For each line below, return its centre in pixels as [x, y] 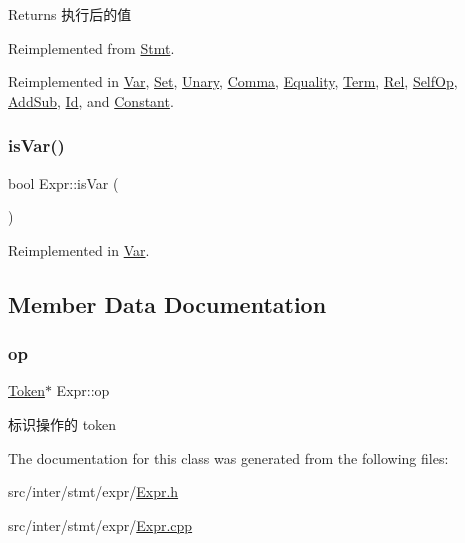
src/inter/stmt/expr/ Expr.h [93, 491]
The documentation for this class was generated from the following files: [228, 457]
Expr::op [83, 390]
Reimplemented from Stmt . [91, 47]
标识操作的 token [62, 423]
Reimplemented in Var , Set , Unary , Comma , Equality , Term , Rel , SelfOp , [233, 81]
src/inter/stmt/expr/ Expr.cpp [100, 524]
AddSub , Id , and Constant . [91, 100]
